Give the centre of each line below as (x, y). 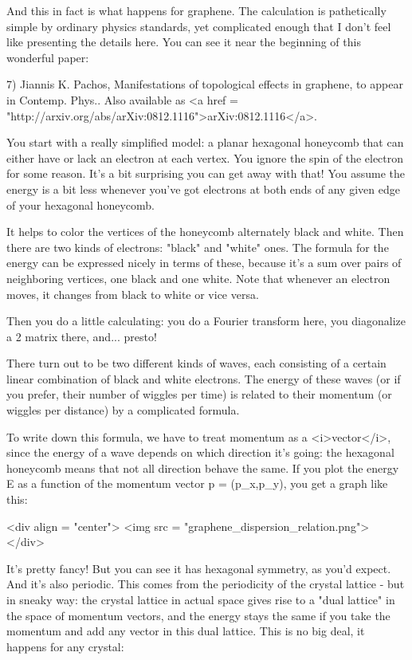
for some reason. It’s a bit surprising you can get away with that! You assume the (206, 173)
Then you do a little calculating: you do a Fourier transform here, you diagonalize (206, 321)
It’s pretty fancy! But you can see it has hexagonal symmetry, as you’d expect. (199, 568)
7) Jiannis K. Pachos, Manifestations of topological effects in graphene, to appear (205, 84)
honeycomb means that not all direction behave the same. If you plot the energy (203, 467)
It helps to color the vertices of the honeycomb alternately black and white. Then (205, 232)
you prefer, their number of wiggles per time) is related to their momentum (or (199, 394)
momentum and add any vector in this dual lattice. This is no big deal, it (186, 631)
